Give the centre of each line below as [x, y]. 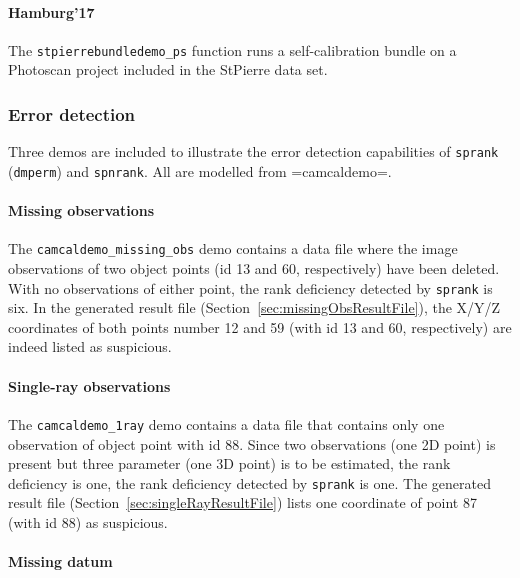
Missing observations [81, 210]
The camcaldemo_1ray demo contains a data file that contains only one [226, 423]
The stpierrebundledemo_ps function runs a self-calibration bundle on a [232, 49]
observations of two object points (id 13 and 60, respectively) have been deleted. [254, 268]
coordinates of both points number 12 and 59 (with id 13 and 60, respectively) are [260, 326]
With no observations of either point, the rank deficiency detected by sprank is [250, 287]
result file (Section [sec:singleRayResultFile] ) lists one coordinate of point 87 [242, 502]
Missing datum [60, 561]
